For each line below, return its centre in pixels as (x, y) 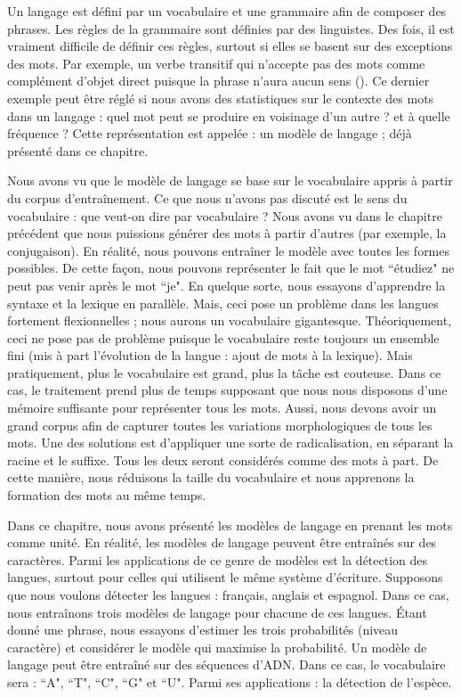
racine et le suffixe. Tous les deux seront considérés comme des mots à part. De (223, 459)
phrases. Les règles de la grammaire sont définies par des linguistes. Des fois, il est (231, 28)
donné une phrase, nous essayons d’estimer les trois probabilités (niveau (203, 630)
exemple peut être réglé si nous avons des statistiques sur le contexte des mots (221, 98)
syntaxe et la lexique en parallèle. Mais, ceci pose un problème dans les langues (223, 303)
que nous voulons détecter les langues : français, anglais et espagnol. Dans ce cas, (228, 594)
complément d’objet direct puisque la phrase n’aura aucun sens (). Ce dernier (218, 81)
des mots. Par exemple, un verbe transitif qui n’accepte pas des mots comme (216, 63)
